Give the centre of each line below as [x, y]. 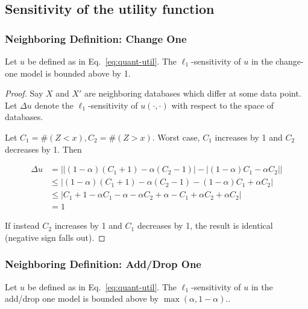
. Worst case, [176, 137]
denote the [54, 105]
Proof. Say [24, 93]
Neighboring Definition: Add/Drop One [103, 264]
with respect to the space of [223, 105]
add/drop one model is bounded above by [82, 298]
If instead [22, 225]
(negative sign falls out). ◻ [55, 237]
